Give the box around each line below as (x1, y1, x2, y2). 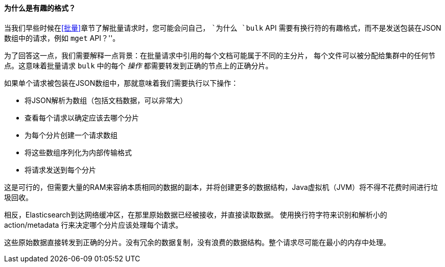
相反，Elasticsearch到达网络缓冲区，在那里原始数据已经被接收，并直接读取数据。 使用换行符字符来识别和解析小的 (4, 210, 387, 219)
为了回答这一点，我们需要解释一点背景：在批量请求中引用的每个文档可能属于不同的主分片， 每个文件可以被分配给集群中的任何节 (4, 51, 435, 60)
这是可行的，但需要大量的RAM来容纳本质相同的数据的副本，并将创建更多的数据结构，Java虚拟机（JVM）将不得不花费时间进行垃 (4, 182, 438, 191)
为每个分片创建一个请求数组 (25, 130, 118, 139)
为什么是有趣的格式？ (4, 4, 76, 12)
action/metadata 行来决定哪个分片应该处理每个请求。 (4, 220, 183, 229)
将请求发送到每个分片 (25, 165, 96, 174)
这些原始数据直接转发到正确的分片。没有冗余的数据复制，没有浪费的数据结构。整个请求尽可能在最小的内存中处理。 (4, 237, 390, 247)
